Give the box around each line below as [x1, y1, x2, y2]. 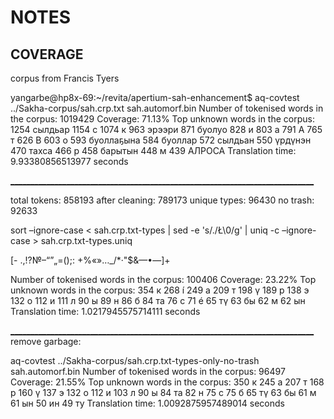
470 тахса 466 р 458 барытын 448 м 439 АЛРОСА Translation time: [10, 145, 297, 156]
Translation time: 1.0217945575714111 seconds [10, 306, 201, 317]
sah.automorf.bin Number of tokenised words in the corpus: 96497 [10, 366, 286, 377]
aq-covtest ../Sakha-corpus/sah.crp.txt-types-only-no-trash [10, 355, 260, 366]
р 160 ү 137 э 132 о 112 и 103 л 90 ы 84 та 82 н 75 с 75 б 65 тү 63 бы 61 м [10, 387, 317, 398]
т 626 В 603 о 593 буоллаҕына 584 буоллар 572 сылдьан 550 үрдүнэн [10, 134, 312, 146]
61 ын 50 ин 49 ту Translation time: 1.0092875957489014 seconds [10, 397, 285, 409]
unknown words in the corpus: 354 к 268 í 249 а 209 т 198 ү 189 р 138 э [10, 284, 310, 296]
